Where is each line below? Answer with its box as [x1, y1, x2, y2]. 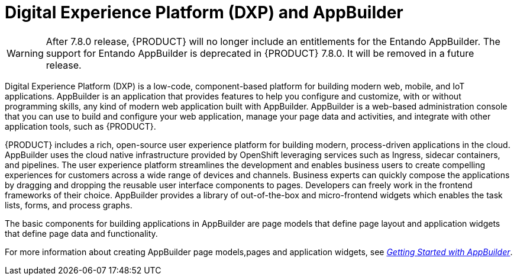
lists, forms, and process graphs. [5, 199, 133, 210]
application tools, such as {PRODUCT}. [5, 121, 156, 131]
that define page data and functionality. [5, 228, 158, 239]
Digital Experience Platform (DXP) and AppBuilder [5, 2, 403, 22]
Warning [7, 47, 44, 59]
